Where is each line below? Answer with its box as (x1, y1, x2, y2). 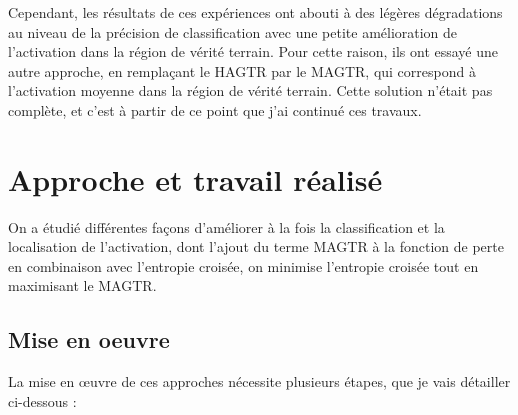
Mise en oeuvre (8, 324, 170, 355)
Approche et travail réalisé (8, 158, 383, 199)
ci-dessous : (8, 390, 77, 411)
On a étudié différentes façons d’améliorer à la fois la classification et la (8, 216, 445, 237)
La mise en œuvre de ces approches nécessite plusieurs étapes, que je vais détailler (8, 371, 511, 392)
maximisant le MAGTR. (8, 275, 157, 296)
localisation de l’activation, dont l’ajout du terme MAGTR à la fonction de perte (8, 236, 504, 257)
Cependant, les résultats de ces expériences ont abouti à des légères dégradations (8, 2, 503, 22)
